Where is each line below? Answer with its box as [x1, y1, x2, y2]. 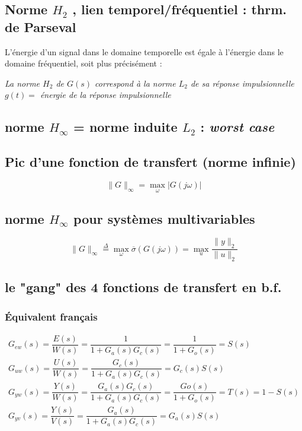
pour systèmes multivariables [73, 209, 255, 227]
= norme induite [73, 118, 178, 136]
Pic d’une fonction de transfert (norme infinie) [5, 153, 296, 171]
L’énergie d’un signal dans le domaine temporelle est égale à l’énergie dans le [5, 45, 284, 58]
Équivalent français [5, 309, 98, 324]
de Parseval [5, 17, 76, 36]
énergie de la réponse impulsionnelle [40, 88, 171, 101]
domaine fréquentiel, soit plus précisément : [5, 57, 162, 69]
